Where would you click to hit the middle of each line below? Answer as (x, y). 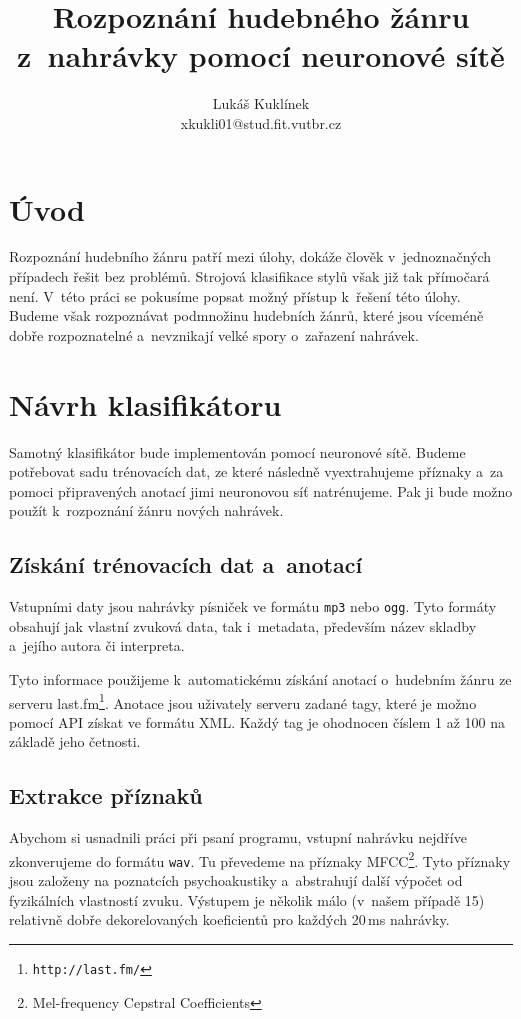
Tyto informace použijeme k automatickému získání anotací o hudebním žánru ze (260, 678)
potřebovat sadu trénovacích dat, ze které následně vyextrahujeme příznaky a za (256, 471)
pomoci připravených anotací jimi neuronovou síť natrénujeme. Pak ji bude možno (261, 490)
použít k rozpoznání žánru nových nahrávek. (146, 510)
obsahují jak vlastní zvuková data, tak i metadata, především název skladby (243, 625)
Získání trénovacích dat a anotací (186, 564)
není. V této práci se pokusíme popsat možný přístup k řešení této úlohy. (235, 295)
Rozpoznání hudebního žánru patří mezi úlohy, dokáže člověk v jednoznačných (250, 256)
